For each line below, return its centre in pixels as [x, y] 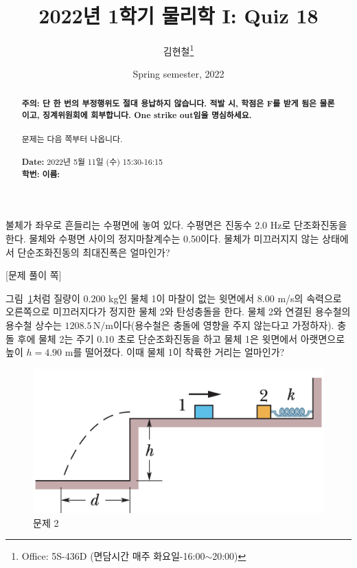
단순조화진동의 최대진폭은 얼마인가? [94, 252]
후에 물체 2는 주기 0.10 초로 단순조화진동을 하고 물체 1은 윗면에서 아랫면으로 [181, 338]
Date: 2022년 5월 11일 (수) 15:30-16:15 [92, 162]
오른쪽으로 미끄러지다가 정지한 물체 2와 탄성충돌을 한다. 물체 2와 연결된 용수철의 [178, 311]
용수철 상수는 [34, 325]
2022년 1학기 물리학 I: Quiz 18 [178, 15]
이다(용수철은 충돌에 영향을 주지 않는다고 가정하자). [224, 325]
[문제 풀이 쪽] [34, 275]
